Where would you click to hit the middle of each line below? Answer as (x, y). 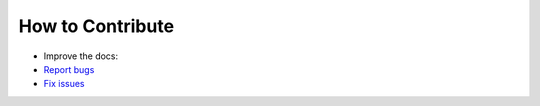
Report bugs (69, 69)
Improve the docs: (81, 56)
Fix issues (64, 84)
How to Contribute (96, 26)
